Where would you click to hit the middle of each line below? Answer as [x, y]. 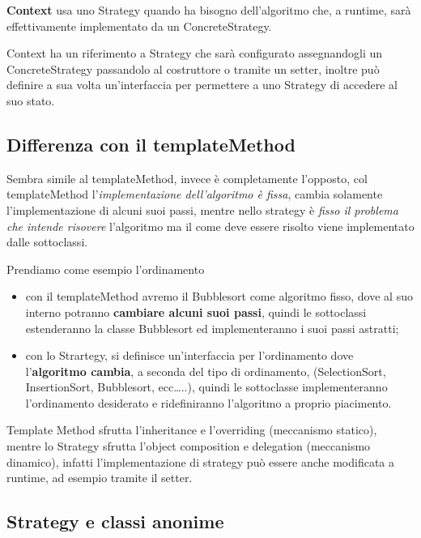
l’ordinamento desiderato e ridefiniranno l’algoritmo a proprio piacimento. [208, 402]
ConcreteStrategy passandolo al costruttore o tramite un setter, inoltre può [193, 68]
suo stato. [31, 100]
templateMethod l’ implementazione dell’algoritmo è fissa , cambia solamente [195, 194]
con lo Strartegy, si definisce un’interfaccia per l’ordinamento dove [189, 355]
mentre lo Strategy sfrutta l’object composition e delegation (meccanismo [189, 446]
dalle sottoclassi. [47, 242]
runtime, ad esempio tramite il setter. [100, 478]
